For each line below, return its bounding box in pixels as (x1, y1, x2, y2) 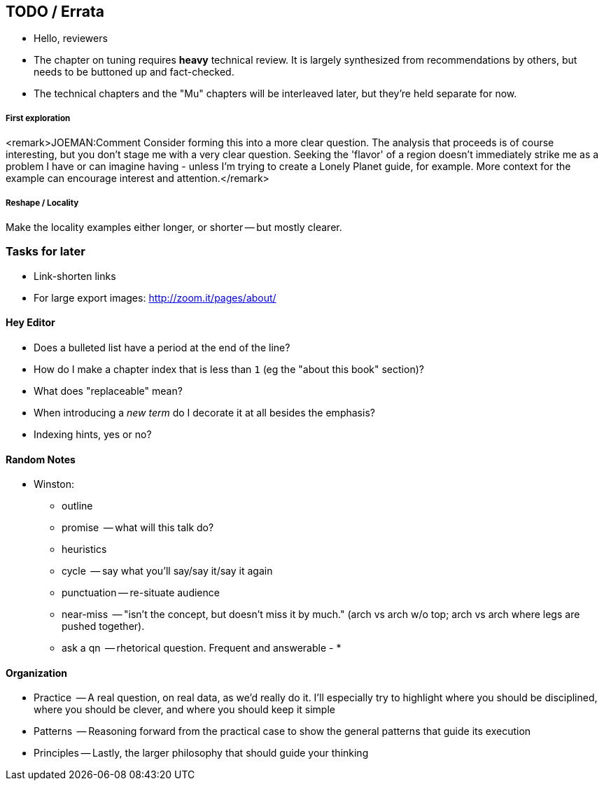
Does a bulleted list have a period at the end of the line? (34, 341, 290, 353)
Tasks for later (6, 244, 85, 259)
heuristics (62, 543, 107, 556)
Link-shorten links (34, 269, 116, 282)
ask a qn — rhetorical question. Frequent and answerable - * (62, 642, 342, 654)
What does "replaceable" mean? (34, 384, 183, 397)
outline (62, 500, 93, 512)
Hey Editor (6, 316, 55, 329)
